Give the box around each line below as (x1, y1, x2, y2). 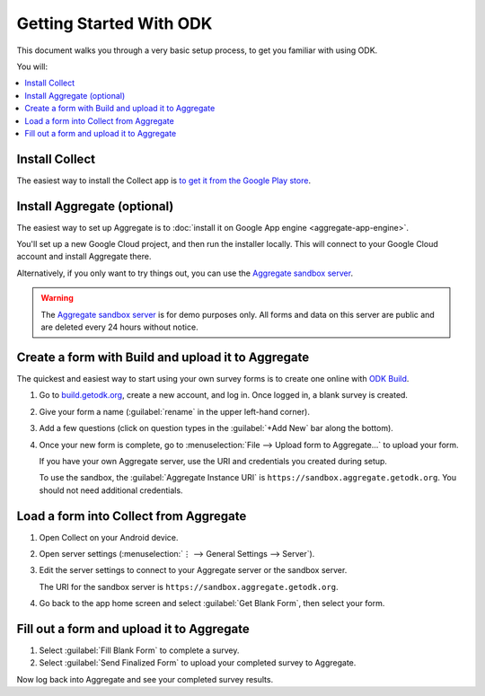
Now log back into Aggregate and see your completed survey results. (16, 674, 274, 684)
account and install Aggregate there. (16, 251, 152, 262)
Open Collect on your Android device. (39, 532, 179, 542)
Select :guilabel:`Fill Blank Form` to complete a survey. (39, 645, 240, 656)
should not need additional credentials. (39, 485, 183, 496)
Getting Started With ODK (16, 13, 213, 33)
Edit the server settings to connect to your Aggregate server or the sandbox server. (39, 565, 348, 576)
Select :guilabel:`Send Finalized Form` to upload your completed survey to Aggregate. (39, 657, 357, 668)
